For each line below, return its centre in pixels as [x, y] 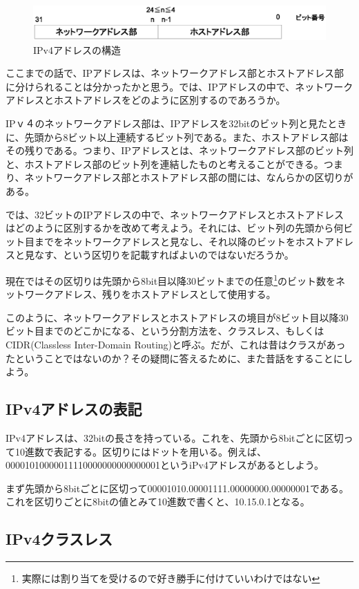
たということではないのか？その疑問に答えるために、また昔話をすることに [174, 358]
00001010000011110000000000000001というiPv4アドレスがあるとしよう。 [165, 465]
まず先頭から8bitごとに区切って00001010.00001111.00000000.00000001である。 [177, 488]
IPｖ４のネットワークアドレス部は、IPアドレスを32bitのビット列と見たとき [176, 123]
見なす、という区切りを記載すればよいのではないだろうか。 [159, 255]
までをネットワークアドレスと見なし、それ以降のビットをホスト [179, 241]
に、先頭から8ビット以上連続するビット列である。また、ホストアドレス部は [177, 137]
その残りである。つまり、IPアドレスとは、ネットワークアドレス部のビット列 [179, 150]
